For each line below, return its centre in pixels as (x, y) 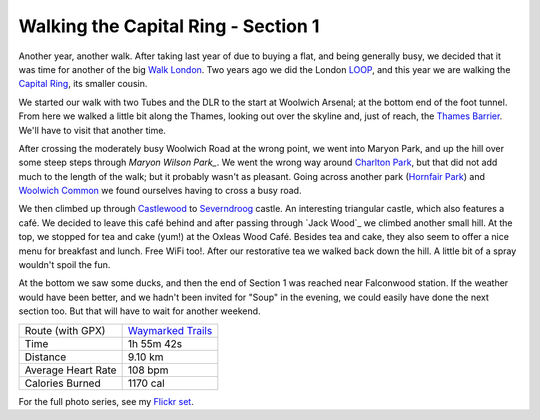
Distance (45, 357)
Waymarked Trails (170, 330)
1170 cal (146, 383)
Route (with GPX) (65, 330)
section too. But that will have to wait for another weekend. (139, 311)
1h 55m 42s (155, 343)
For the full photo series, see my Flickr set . (106, 401)
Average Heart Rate (70, 370)
